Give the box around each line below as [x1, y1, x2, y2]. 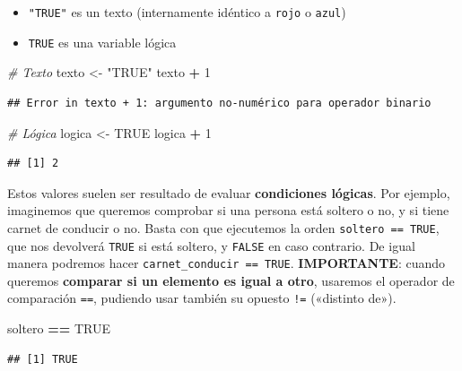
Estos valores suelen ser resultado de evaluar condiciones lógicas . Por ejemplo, [7, 183, 450, 202]
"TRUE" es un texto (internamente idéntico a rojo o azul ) [28, 3, 346, 21]
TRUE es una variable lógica [28, 32, 177, 51]
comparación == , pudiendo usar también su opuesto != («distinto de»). [7, 289, 397, 307]
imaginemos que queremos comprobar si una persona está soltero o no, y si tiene [7, 201, 449, 220]
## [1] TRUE [7, 352, 78, 366]
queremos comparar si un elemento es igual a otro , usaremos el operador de [7, 271, 455, 289]
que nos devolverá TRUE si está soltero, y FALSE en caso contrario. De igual [7, 236, 415, 255]
